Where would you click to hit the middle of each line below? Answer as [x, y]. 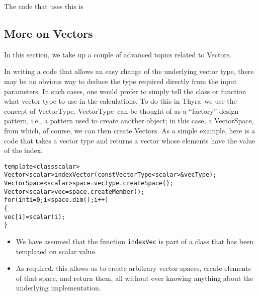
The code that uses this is [44, 6]
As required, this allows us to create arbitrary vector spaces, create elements [133, 268]
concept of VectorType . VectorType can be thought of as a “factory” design [121, 110]
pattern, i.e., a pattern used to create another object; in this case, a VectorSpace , [129, 121]
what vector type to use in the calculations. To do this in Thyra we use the [120, 101]
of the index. [24, 150]
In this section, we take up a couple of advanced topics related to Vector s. [118, 54]
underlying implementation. [58, 288]
